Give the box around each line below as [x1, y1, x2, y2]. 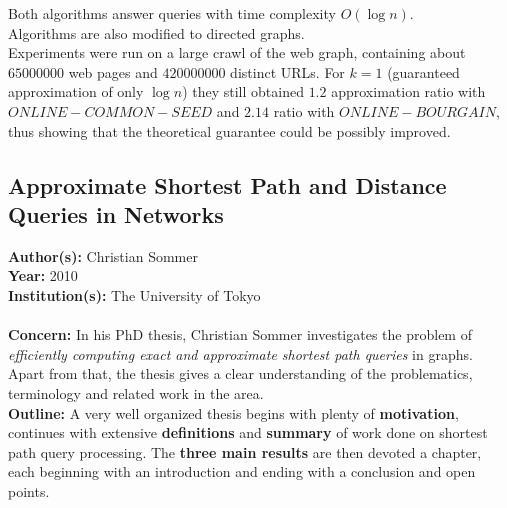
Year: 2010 [8, 265, 78, 286]
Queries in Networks [8, 198, 224, 229]
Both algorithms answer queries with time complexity [8, 3, 336, 23]
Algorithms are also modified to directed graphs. [8, 22, 305, 43]
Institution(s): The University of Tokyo [8, 284, 261, 305]
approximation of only [8, 81, 144, 102]
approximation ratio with [331, 81, 486, 102]
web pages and [68, 61, 158, 82]
